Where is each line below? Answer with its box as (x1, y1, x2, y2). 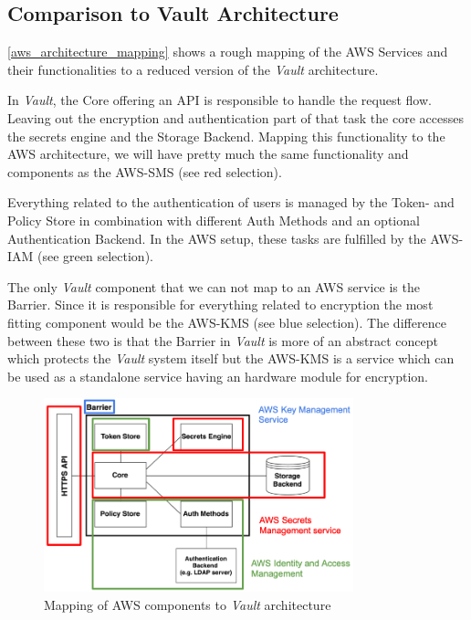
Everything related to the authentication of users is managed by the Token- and (7, 193, 455, 212)
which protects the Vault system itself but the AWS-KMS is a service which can (7, 349, 455, 368)
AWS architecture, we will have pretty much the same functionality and (7, 144, 409, 163)
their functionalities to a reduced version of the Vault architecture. (7, 59, 379, 79)
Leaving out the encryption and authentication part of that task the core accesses (7, 108, 464, 127)
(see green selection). (37, 247, 153, 266)
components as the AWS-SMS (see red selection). (7, 162, 282, 181)
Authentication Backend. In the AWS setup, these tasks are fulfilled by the (7, 228, 426, 247)
